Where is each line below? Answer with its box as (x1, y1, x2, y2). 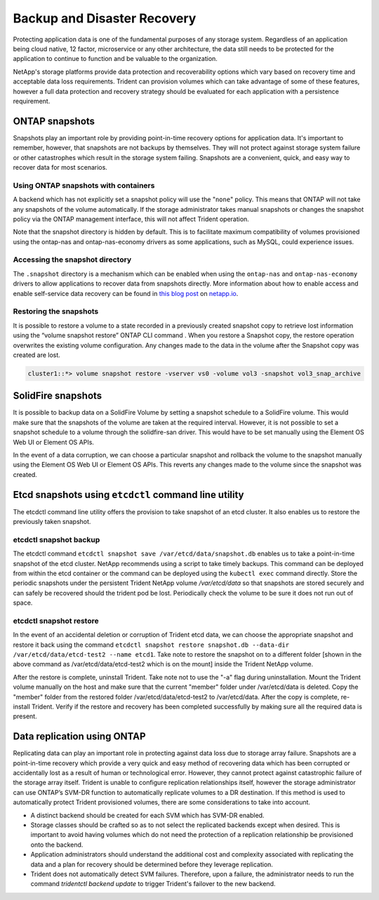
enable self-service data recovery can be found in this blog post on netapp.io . (13, 289, 239, 297)
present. (13, 712, 38, 720)
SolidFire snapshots (13, 390, 102, 402)
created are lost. (13, 351, 61, 359)
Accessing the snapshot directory (13, 255, 132, 264)
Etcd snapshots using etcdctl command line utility (13, 488, 245, 501)
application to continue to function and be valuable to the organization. (13, 55, 218, 63)
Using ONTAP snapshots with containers (13, 180, 155, 190)
